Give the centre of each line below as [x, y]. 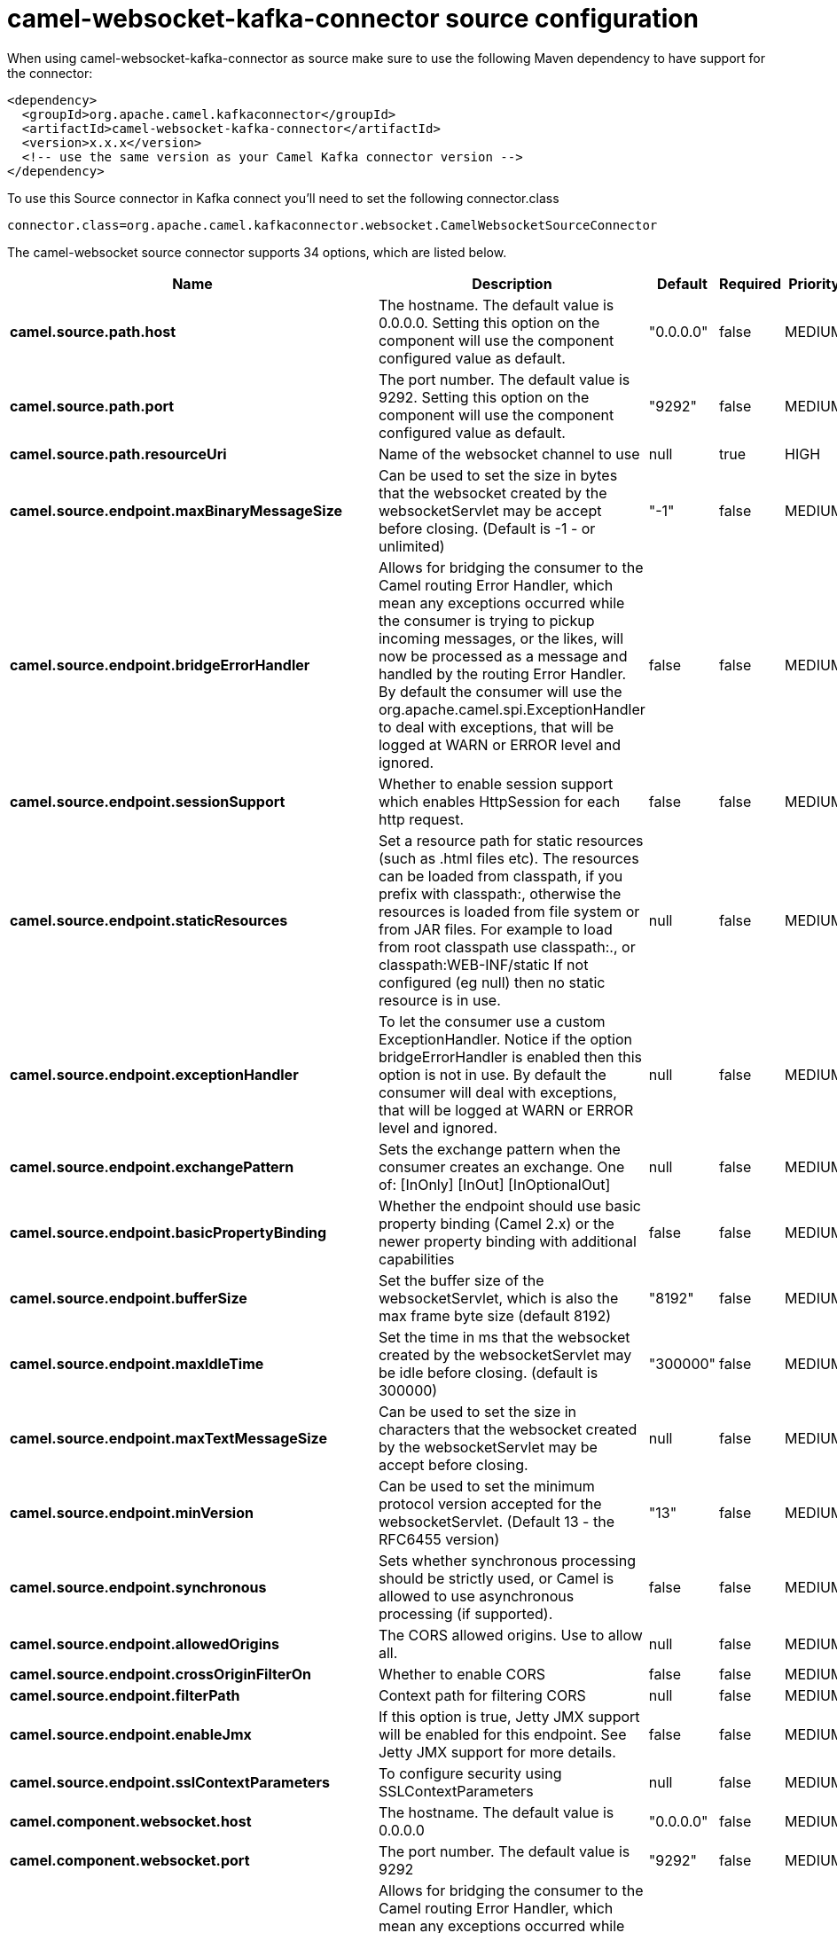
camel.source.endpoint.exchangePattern [152, 1166]
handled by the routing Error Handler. [502, 673]
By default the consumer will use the [500, 691]
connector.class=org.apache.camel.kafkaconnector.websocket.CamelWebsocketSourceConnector [332, 225]
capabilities [416, 1259]
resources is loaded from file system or [509, 911]
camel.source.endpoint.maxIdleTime [137, 1363]
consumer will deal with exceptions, [497, 1092]
